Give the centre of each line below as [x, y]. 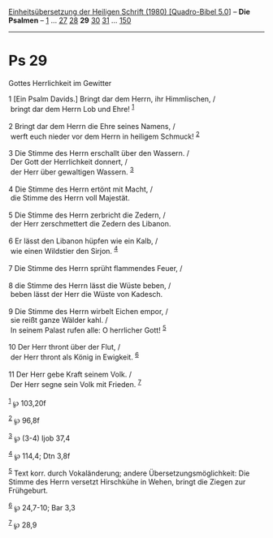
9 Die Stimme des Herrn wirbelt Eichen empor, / [89, 311]
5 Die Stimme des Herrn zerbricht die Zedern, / [87, 215]
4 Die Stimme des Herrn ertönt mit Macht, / [80, 189]
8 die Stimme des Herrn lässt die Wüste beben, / [90, 285]
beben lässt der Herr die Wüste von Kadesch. [87, 294]
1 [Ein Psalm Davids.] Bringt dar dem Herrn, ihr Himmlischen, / [112, 99]
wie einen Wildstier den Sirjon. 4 [64, 250]
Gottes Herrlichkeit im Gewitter [60, 83]
